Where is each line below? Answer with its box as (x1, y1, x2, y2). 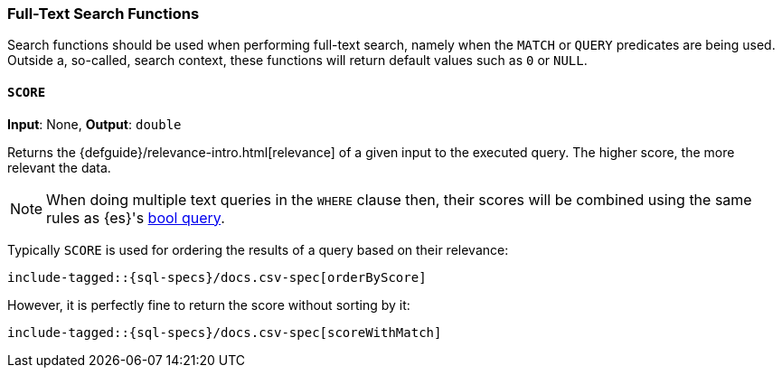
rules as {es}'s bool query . (46, 208, 225, 227)
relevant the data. (7, 159, 111, 175)
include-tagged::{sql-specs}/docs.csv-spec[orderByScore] (7, 269, 427, 285)
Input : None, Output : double (7, 116, 182, 132)
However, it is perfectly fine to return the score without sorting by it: (7, 296, 410, 313)
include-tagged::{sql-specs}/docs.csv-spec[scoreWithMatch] (7, 324, 442, 340)
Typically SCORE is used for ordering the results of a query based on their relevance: (7, 241, 509, 258)
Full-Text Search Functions (7, 5, 200, 23)
